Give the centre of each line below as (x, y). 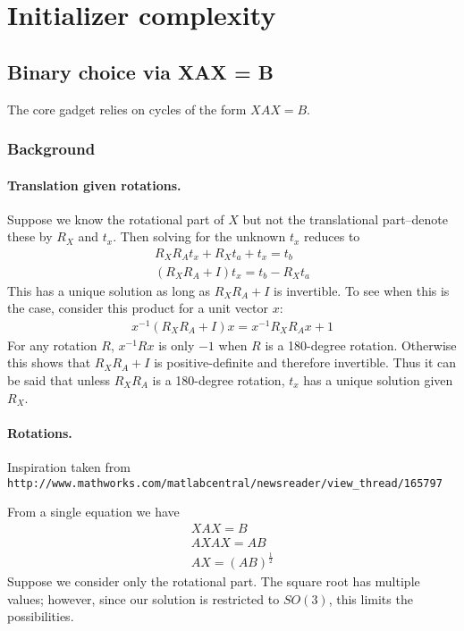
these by (30, 236)
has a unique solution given (378, 380)
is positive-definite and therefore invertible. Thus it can (305, 362)
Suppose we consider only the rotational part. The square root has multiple (214, 581)
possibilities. (41, 616)
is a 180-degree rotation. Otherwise (361, 345)
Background (51, 149)
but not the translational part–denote (346, 219)
